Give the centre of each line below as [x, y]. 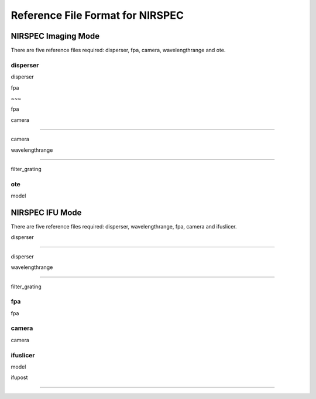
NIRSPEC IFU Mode [46, 212]
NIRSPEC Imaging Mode [55, 36]
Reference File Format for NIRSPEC [97, 15]
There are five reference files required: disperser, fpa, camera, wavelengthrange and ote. [118, 50]
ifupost [19, 377]
